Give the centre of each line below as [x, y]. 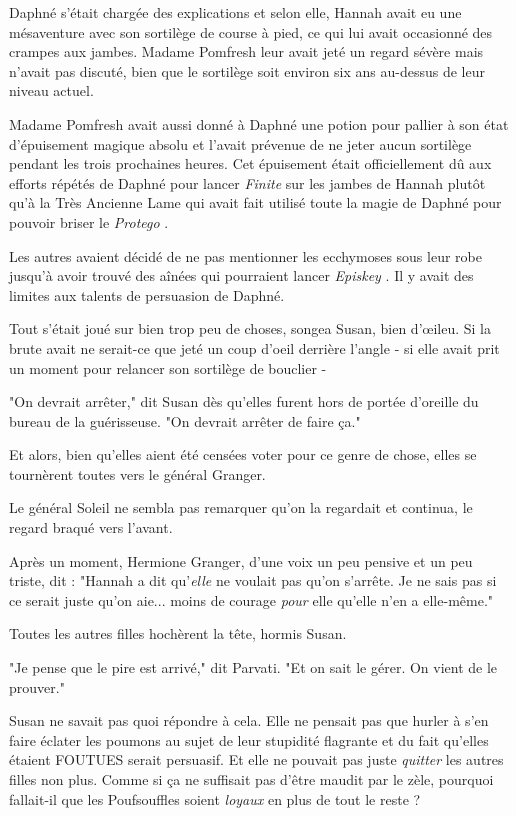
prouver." [37, 686]
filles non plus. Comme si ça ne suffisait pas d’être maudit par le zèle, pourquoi [251, 779]
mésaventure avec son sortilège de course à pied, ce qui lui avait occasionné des [251, 31]
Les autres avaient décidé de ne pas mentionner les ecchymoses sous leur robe [245, 255]
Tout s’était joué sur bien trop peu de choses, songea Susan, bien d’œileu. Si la [250, 328]
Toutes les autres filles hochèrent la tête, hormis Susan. [178, 633]
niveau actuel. [51, 90]
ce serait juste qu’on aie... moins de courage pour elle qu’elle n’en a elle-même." [251, 599]
